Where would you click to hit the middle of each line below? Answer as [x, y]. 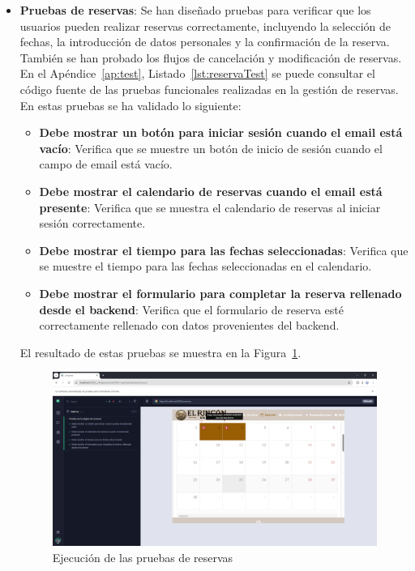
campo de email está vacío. [106, 164]
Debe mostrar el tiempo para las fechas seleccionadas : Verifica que [224, 250]
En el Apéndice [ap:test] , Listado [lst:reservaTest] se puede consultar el [197, 73]
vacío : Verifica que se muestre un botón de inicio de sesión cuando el [211, 148]
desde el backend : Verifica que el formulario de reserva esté [191, 309]
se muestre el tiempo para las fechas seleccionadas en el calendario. [205, 266]
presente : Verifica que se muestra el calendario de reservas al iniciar [210, 207]
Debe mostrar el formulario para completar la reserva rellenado [220, 293]
